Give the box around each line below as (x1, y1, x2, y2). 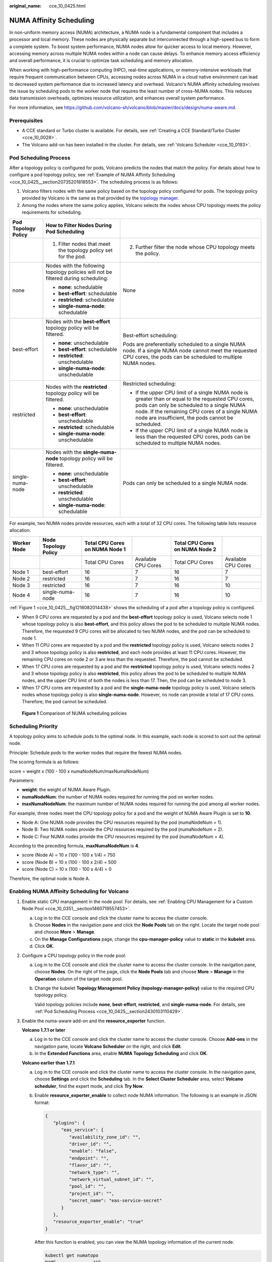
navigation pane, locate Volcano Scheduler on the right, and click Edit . (34, 1043, 182, 1049)
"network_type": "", (69, 1169, 120, 1175)
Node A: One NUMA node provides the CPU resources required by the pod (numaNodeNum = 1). (22, 819, 223, 825)
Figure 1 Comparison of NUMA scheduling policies (22, 710, 127, 716)
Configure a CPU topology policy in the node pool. (22, 952, 126, 959)
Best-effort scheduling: (122, 332, 178, 339)
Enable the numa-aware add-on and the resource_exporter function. (22, 1018, 166, 1024)
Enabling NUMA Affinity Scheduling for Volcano (9, 888, 129, 895)
